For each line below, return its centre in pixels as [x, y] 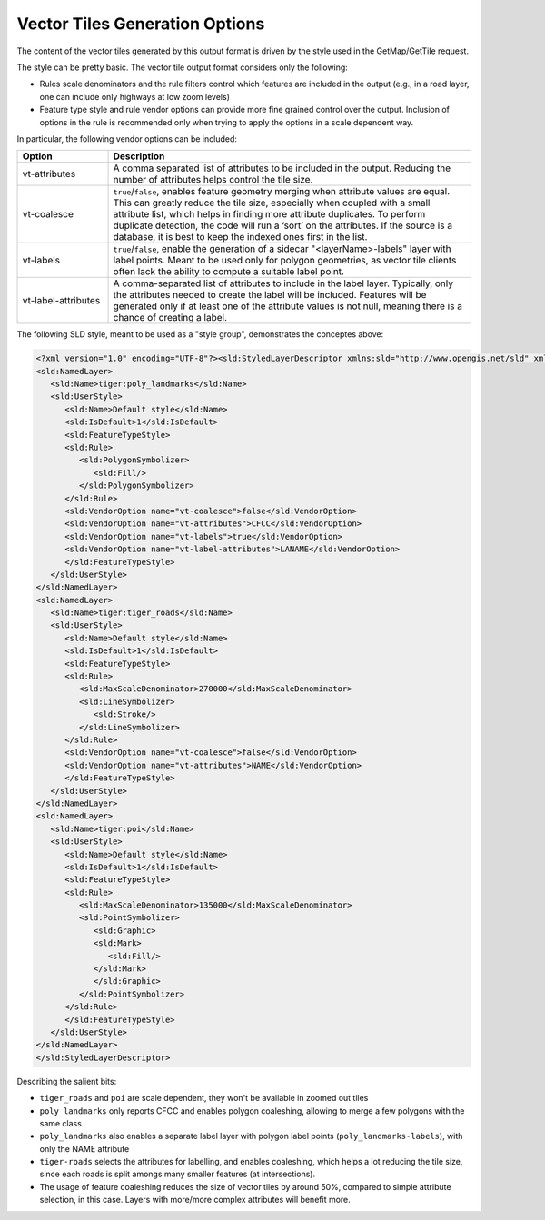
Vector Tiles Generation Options [141, 24]
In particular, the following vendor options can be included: [127, 139]
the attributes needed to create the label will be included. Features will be [270, 295]
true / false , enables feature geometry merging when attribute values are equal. [282, 192]
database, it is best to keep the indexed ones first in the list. [240, 237]
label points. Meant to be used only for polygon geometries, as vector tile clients [285, 261]
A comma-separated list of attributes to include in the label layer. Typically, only [283, 283]
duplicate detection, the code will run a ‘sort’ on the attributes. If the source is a [283, 225]
